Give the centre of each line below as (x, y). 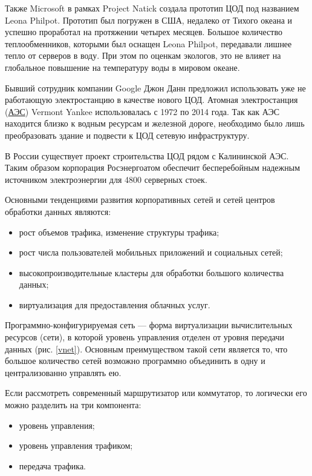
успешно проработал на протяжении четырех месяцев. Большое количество (144, 32)
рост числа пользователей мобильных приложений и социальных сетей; (151, 252)
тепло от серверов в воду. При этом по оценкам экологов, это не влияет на (143, 55)
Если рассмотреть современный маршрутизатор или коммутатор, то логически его (156, 393)
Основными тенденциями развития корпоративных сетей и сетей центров (140, 200)
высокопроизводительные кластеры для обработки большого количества (151, 272)
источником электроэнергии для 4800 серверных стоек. (106, 179)
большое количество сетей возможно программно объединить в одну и (135, 361)
